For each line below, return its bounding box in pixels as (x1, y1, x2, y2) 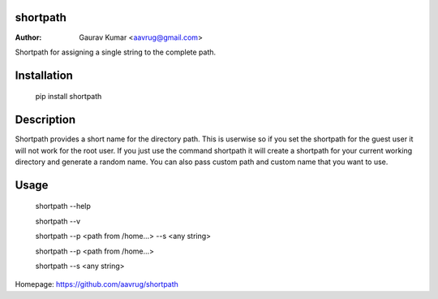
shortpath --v (35, 216, 81, 226)
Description (15, 113, 76, 127)
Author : (15, 32, 42, 42)
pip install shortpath (35, 92, 102, 102)
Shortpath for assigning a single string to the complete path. (15, 47, 217, 57)
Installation (15, 68, 73, 82)
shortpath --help (35, 201, 91, 211)
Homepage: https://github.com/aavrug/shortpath (15, 279, 178, 289)
